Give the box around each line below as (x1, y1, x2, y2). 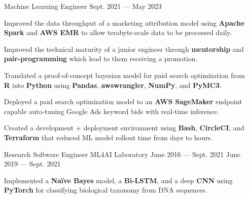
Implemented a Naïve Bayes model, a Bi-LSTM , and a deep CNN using (4, 175, 233, 185)
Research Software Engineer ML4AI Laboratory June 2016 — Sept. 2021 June (4, 149, 241, 159)
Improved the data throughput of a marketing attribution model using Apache (4, 17, 245, 28)
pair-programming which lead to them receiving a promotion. (4, 53, 198, 64)
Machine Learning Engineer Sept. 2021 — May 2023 (4, 1, 162, 11)
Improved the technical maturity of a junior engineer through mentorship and (4, 43, 244, 54)
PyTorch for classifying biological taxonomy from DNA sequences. (4, 185, 208, 195)
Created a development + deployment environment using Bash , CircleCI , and (4, 122, 245, 133)
